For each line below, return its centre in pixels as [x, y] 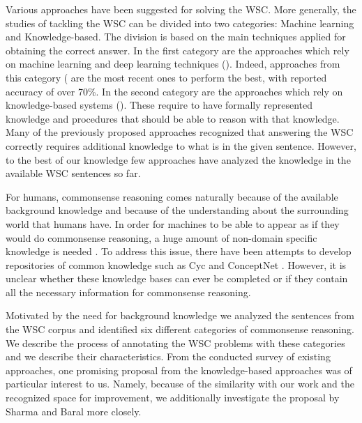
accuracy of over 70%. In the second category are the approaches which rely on [174, 91]
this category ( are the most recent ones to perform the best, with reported [166, 77]
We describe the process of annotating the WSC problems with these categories [175, 343]
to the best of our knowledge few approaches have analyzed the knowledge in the [178, 159]
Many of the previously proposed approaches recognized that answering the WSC [180, 132]
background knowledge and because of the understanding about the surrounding [177, 210]
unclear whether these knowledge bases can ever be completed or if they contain [177, 278]
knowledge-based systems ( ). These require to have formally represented [159, 105]
